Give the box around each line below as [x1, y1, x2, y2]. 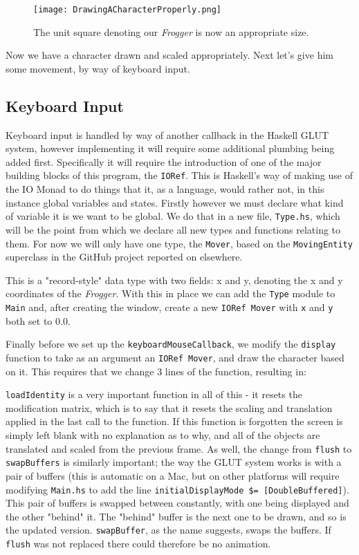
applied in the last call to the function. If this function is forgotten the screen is [6, 414, 343, 429]
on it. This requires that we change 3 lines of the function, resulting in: [6, 364, 306, 378]
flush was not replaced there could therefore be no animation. [6, 536, 271, 551]
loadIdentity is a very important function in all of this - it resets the [6, 387, 302, 402]
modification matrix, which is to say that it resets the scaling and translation [6, 400, 333, 415]
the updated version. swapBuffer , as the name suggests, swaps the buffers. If [6, 523, 331, 537]
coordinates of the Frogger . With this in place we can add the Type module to [6, 286, 335, 301]
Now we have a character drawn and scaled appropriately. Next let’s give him [6, 48, 333, 62]
